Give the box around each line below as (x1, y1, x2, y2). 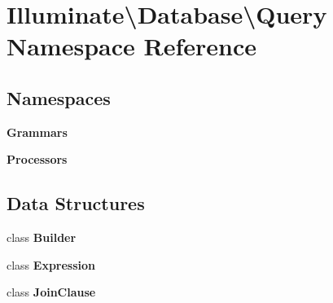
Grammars (7, 123, 68, 140)
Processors (7, 151, 68, 168)
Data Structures (7, 191, 145, 216)
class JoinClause (7, 283, 96, 301)
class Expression (7, 256, 96, 273)
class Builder (7, 229, 77, 246)
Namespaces (7, 85, 111, 110)
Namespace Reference (7, 29, 256, 63)
